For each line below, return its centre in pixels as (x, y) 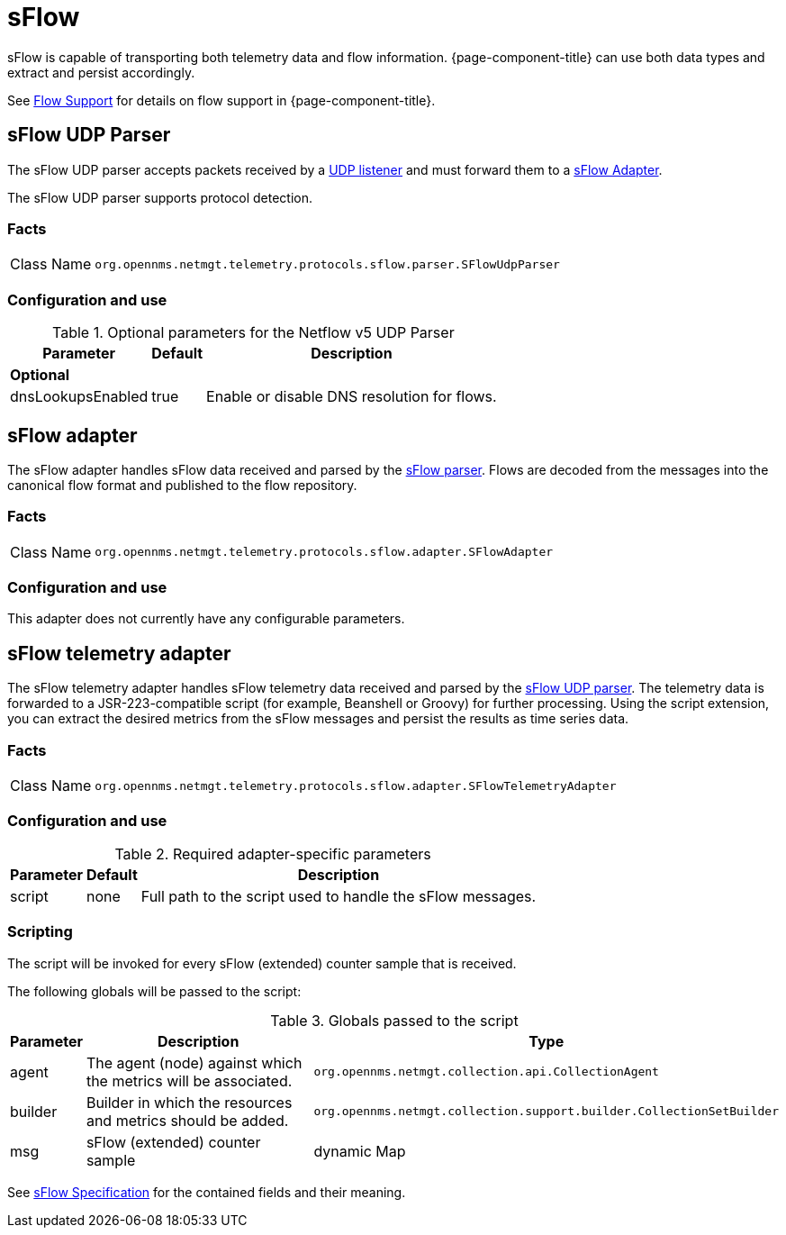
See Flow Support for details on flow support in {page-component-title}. (221, 100)
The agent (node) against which (194, 1062)
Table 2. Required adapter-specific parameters (273, 854)
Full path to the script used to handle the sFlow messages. (339, 896)
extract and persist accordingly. (101, 72)
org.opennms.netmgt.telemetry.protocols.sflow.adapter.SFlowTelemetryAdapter (356, 785)
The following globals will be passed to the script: (154, 991)
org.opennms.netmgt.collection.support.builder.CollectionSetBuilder (546, 1112)
